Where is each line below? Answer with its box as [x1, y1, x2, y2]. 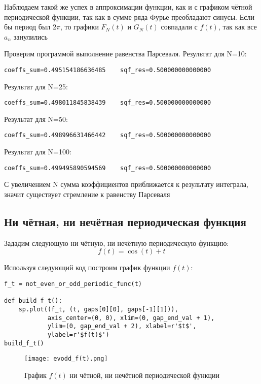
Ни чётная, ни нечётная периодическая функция [4, 213, 246, 229]
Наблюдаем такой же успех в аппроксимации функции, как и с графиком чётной [4, 2, 252, 12]
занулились [13, 31, 48, 42]
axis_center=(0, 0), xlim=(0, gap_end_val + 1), [47, 314, 215, 322]
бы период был [4, 21, 51, 32]
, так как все [218, 21, 257, 32]
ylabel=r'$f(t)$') [47, 331, 109, 338]
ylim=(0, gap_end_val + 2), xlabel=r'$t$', [47, 323, 197, 330]
